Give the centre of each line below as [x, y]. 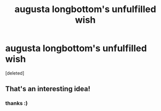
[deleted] [15, 73]
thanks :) [17, 103]
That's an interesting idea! [48, 89]
